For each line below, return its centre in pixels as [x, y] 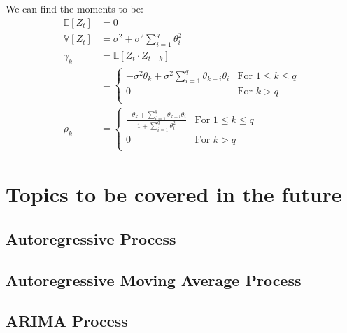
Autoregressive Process [91, 238]
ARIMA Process [67, 321]
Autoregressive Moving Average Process [154, 279]
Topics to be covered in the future [174, 194]
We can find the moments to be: [75, 8]
